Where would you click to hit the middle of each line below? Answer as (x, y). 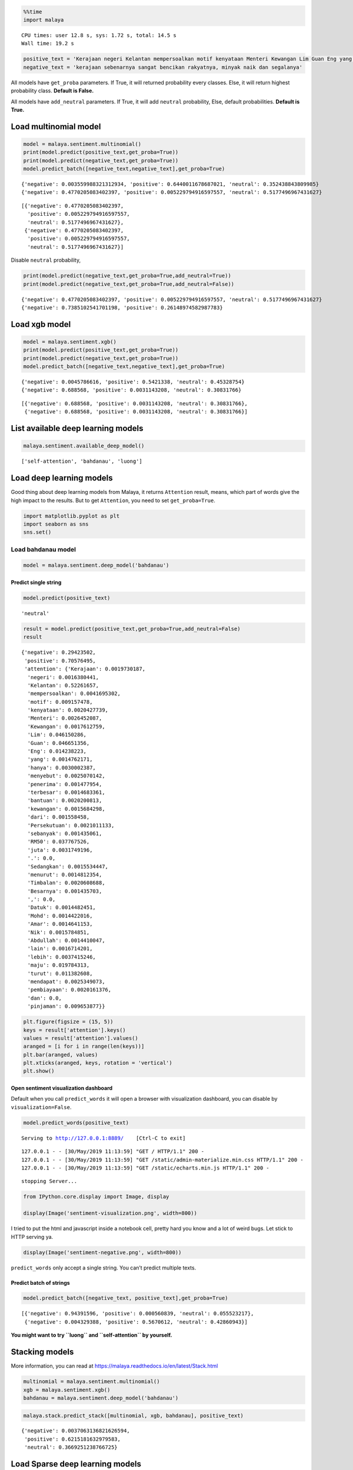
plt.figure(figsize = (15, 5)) (69, 1022)
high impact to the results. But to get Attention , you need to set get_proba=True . (113, 500)
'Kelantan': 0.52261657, (63, 685)
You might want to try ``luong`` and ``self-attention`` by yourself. (92, 1335)
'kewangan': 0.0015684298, (66, 809)
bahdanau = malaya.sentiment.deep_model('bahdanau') (101, 1398)
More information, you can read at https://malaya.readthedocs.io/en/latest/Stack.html (114, 1366)
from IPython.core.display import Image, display (96, 1197)
